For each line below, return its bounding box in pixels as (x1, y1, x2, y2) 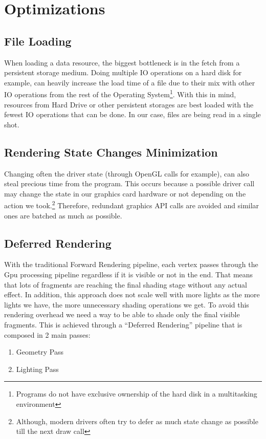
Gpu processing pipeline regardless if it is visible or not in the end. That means (4, 269, 253, 280)
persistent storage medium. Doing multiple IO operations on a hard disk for (4, 67, 242, 78)
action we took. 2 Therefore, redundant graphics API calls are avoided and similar (4, 199, 259, 211)
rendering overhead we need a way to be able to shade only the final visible (4, 309, 240, 320)
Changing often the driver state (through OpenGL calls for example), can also (4, 168, 250, 179)
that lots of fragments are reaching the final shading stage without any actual (4, 279, 247, 290)
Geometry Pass (16, 346, 64, 357)
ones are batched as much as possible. (4, 210, 122, 221)
